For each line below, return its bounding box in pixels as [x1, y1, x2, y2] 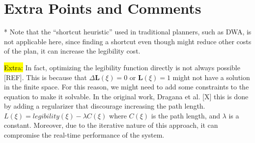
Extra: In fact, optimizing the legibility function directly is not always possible [4, 62, 240, 72]
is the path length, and [151, 110, 220, 120]
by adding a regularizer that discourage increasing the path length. [4, 101, 205, 111]
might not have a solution [172, 72, 250, 82]
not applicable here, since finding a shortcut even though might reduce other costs [4, 36, 252, 46]
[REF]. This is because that [4, 72, 87, 82]
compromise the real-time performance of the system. [4, 130, 165, 140]
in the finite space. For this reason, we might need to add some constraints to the [4, 82, 249, 92]
